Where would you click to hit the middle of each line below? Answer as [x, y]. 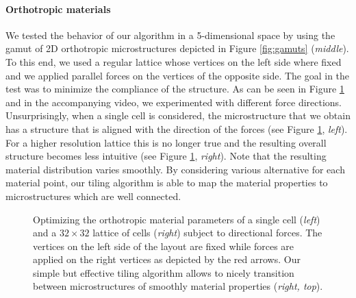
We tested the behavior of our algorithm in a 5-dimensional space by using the [170, 35]
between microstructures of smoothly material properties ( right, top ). [178, 286]
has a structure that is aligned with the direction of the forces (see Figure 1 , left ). [177, 128]
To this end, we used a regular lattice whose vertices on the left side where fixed [174, 61]
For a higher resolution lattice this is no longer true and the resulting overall [166, 142]
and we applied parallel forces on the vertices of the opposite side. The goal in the [178, 75]
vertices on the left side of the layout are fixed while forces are [164, 246]
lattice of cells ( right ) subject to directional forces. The [207, 233]
